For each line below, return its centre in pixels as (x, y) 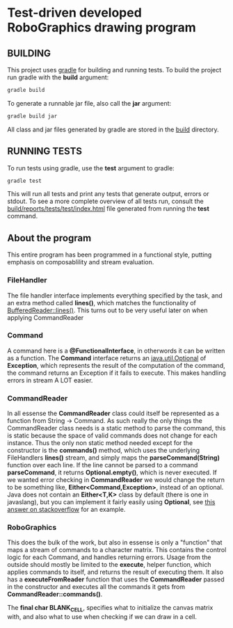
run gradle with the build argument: (58, 77)
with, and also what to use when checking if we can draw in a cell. (102, 617)
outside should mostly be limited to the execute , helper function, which (109, 565)
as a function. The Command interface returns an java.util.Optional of (107, 358)
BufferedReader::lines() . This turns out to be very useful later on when (107, 310)
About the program (49, 238)
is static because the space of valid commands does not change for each (112, 435)
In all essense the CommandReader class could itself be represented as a (113, 413)
